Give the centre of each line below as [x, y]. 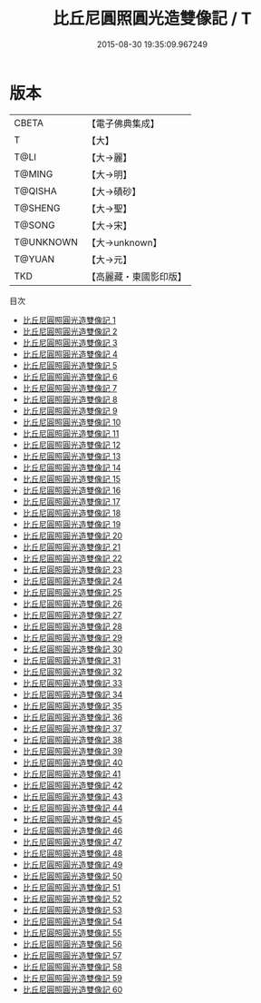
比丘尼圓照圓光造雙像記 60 [72, 989]
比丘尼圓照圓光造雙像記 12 [71, 445]
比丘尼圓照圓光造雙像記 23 [72, 569]
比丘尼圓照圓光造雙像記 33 [72, 683]
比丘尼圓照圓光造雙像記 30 [72, 649]
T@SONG [35, 225]
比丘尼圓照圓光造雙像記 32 [72, 672]
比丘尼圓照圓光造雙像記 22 [72, 558]
